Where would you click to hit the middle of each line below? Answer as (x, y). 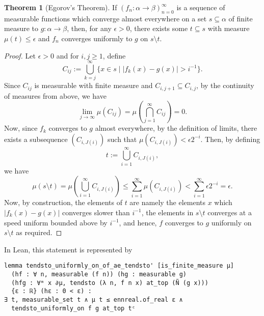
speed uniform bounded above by (56, 222)
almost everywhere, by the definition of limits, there (176, 128)
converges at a (230, 212)
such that (122, 139)
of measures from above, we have (55, 95)
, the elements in (167, 212)
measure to (21, 28)
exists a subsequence (36, 139)
